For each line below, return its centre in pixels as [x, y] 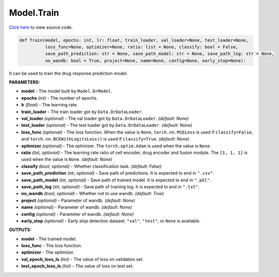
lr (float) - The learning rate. [50, 105]
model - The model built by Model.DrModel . [67, 91]
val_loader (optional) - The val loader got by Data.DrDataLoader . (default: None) [105, 119]
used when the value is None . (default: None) [67, 159]
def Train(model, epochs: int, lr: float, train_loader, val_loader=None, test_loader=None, [134, 40]
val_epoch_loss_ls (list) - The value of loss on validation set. [83, 259]
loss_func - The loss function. [52, 246]
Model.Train [34, 13]
